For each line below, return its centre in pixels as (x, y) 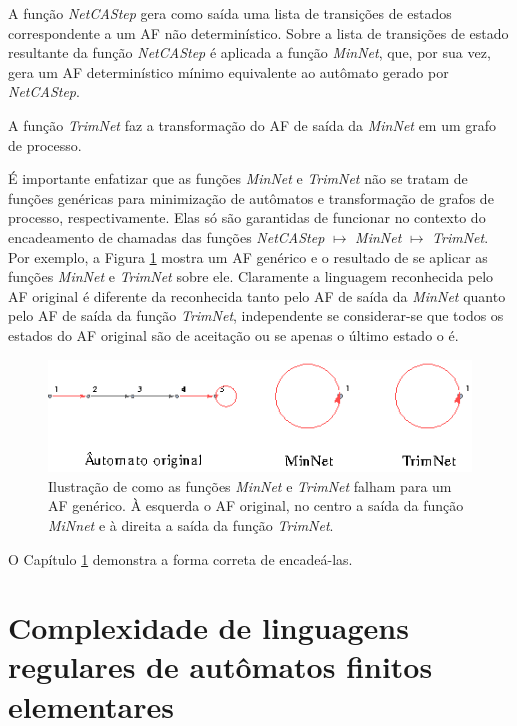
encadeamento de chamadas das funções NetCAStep (166, 236)
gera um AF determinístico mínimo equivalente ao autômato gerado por (228, 71)
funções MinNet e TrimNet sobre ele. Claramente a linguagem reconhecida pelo (251, 276)
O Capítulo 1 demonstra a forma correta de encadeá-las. (180, 558)
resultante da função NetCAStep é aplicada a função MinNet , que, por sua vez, (249, 52)
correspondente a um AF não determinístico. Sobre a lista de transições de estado (258, 32)
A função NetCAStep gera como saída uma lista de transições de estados (230, 13)
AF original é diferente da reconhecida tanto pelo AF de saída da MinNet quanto (257, 295)
